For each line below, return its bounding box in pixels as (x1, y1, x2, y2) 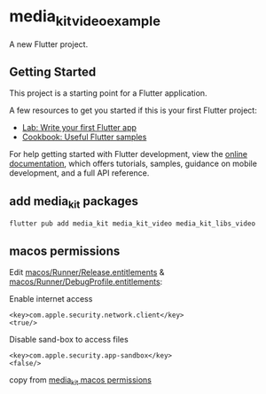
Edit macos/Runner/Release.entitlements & (9, 267, 165, 278)
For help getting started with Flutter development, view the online (9, 149, 248, 160)
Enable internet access (9, 294, 93, 304)
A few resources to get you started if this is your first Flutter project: (9, 105, 257, 116)
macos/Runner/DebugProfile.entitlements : (9, 277, 163, 288)
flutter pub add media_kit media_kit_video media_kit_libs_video (9, 219, 255, 228)
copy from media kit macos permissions (9, 374, 153, 387)
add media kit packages (9, 193, 139, 210)
